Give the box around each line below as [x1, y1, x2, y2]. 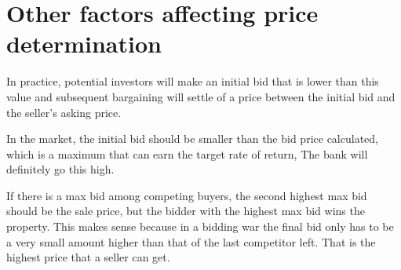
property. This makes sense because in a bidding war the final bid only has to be [6, 218, 394, 235]
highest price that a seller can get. [6, 249, 170, 265]
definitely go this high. [6, 161, 115, 177]
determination [6, 27, 162, 60]
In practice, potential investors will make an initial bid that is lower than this [6, 73, 379, 89]
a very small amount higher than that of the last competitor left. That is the [6, 233, 376, 250]
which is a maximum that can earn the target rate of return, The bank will [6, 145, 368, 162]
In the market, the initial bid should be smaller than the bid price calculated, [6, 130, 378, 147]
